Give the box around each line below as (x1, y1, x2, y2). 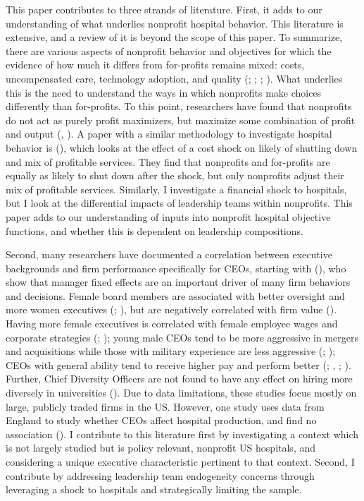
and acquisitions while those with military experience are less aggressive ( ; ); (6, 344, 336, 358)
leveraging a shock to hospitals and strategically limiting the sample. (6, 482, 302, 497)
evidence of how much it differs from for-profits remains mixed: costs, (6, 57, 305, 72)
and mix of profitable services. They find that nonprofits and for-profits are (6, 154, 330, 169)
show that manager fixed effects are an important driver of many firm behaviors (6, 274, 351, 289)
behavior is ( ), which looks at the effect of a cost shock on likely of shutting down (6, 140, 358, 155)
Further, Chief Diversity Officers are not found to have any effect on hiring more (6, 371, 353, 386)
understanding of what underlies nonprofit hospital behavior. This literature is (6, 16, 344, 30)
